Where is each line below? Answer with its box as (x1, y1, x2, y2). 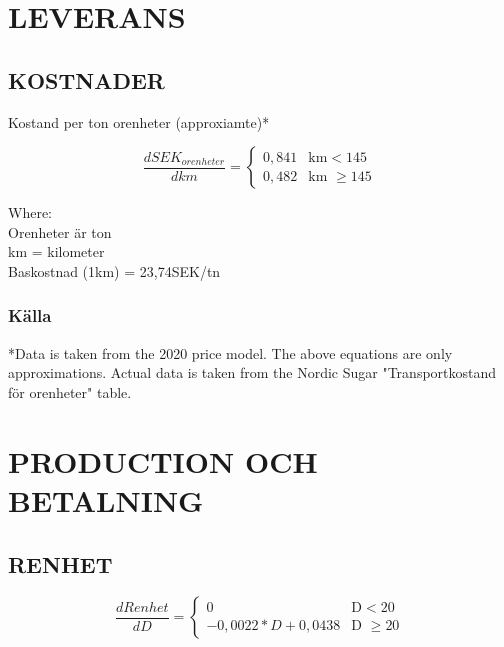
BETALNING (8, 479, 204, 520)
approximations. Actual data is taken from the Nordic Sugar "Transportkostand (8, 362, 497, 383)
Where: (8, 202, 52, 223)
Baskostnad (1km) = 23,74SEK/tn (8, 260, 221, 281)
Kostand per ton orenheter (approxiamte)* (8, 111, 270, 132)
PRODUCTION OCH (8, 440, 318, 481)
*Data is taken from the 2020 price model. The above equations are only (8, 342, 453, 363)
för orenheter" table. (8, 381, 132, 402)
